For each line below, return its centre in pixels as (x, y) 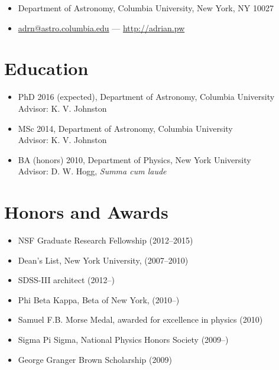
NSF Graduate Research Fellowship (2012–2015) (106, 240)
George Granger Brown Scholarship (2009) (95, 359)
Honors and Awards (86, 212)
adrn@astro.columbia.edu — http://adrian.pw (101, 27)
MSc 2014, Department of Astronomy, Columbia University (125, 128)
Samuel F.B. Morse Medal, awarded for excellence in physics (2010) (140, 319)
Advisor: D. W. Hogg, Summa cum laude (92, 171)
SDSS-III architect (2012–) (66, 280)
